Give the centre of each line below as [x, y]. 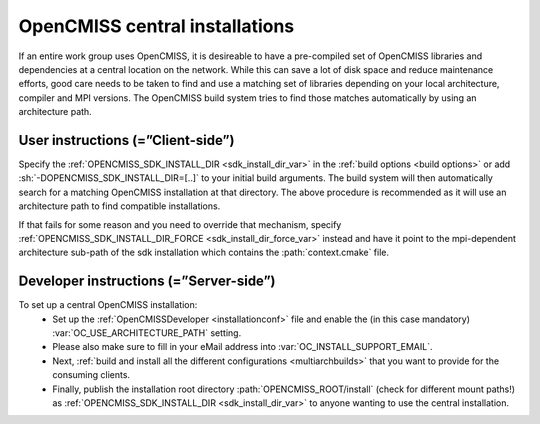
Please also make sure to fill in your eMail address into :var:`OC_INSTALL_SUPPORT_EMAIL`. [242, 347]
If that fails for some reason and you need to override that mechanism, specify [180, 224]
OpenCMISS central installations [156, 26]
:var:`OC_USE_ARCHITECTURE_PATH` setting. [147, 333]
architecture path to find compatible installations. [119, 206]
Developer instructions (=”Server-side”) [147, 281]
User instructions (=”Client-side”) [126, 140]
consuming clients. [91, 375]
